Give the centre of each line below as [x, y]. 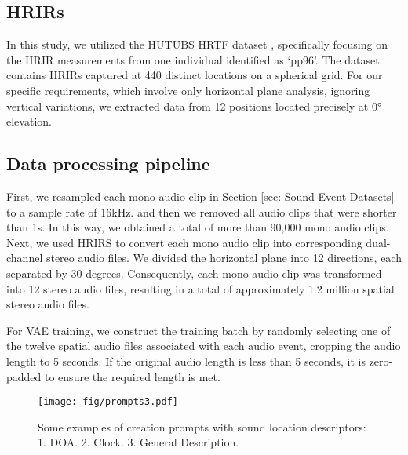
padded [24, 376]
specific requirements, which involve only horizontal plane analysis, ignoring [188, 90]
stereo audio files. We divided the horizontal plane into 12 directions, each [224, 258]
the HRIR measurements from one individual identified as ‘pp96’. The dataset [193, 59]
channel [25, 258]
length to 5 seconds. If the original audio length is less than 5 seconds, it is [186, 360]
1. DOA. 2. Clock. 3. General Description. [138, 442]
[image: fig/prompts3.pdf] [108, 402]
